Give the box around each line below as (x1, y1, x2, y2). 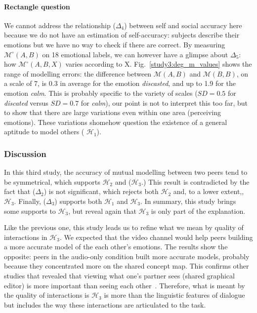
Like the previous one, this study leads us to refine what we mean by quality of (4, 222, 244, 233)
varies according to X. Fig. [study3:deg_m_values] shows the (65, 59, 252, 69)
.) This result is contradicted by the (141, 176, 250, 187)
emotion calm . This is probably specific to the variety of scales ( (4, 87, 198, 98)
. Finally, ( (14, 196, 46, 206)
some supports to (4, 205, 56, 216)
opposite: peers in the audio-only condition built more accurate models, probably (4, 251, 250, 261)
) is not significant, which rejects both (43, 186, 159, 196)
